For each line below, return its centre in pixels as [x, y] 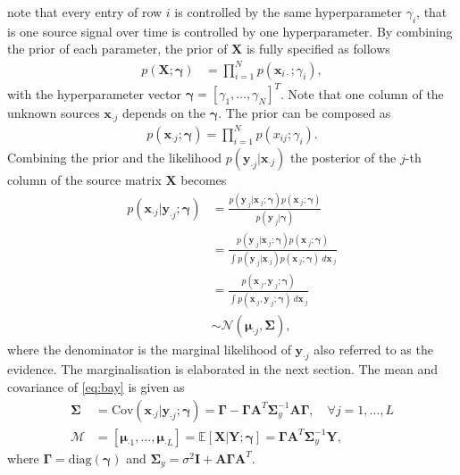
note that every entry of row [85, 12]
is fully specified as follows [318, 49]
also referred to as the [373, 349]
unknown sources [54, 113]
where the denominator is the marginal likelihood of [149, 349]
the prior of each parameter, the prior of [117, 49]
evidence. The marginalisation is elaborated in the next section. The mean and [223, 369]
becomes [204, 179]
